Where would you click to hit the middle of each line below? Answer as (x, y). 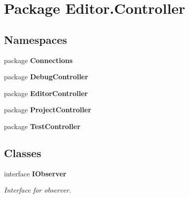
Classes (23, 152)
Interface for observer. (38, 190)
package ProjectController (48, 110)
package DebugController (46, 77)
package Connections (38, 60)
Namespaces (36, 39)
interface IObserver (35, 173)
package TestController (42, 126)
